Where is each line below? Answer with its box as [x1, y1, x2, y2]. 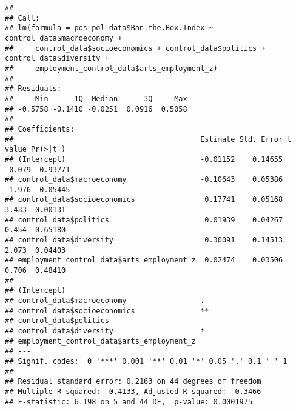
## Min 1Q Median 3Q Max [5, 94, 187, 103]
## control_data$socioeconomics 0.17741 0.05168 [5, 195, 283, 204]
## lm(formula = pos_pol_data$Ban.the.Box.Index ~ [5, 24, 214, 33]
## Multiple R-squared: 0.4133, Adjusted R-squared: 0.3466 [5, 387, 261, 396]
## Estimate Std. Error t [5, 135, 292, 144]
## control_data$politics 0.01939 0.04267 [5, 215, 283, 224]
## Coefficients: [5, 124, 75, 133]
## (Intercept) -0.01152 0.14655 [5, 155, 283, 164]
